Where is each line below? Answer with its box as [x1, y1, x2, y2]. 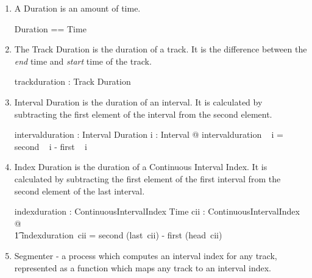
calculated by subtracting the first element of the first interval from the [14, 172, 281, 185]
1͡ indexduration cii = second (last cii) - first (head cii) [14, 229, 222, 241]
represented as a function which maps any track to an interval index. [14, 261, 271, 274]
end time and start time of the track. [14, 54, 152, 67]
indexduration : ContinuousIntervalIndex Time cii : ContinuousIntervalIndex [14, 205, 300, 218]
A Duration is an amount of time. [14, 2, 141, 14]
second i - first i [14, 140, 87, 152]
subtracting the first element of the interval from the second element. [14, 107, 272, 120]
